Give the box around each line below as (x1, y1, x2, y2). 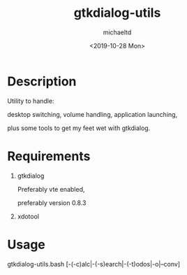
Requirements (7, 148, 91, 164)
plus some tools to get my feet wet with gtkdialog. (7, 124, 151, 132)
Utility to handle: (7, 97, 54, 105)
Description (7, 73, 77, 89)
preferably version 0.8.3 (17, 198, 87, 207)
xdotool (17, 212, 40, 220)
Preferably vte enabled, (17, 185, 85, 193)
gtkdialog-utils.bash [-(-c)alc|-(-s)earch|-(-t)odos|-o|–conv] (7, 260, 180, 268)
